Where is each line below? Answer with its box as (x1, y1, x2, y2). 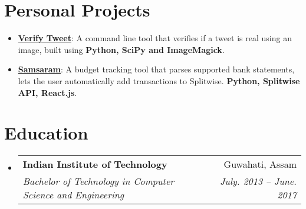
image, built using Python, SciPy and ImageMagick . (18, 43, 225, 55)
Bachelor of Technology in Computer (22, 174, 175, 188)
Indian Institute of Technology (22, 157, 167, 171)
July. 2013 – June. (219, 174, 297, 188)
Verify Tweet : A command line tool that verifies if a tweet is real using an (18, 32, 292, 44)
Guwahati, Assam (223, 157, 297, 171)
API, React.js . (18, 86, 77, 98)
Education (4, 121, 88, 145)
